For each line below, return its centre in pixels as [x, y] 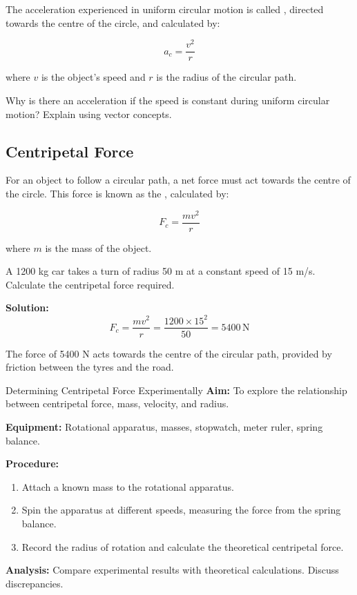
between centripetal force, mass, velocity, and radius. [117, 403]
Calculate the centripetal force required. [90, 284]
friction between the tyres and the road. [90, 367]
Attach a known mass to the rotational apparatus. [128, 486]
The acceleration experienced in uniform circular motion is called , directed [165, 9]
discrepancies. [35, 583]
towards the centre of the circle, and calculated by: [113, 22]
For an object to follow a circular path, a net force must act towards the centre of [178, 180]
